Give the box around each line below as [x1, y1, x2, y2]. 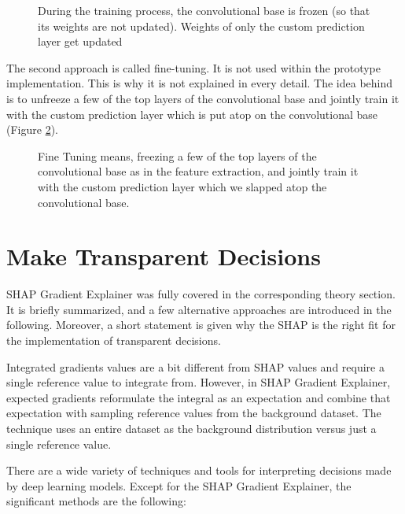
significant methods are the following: [6, 493, 186, 509]
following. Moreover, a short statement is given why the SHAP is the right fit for [6, 316, 396, 333]
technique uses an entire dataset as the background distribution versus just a [6, 420, 377, 436]
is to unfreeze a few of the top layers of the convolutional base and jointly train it [6, 90, 399, 106]
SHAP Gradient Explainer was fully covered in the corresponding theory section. [6, 286, 396, 302]
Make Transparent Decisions [6, 240, 321, 272]
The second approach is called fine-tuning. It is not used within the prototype [6, 59, 381, 76]
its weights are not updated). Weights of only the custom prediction [38, 17, 365, 34]
